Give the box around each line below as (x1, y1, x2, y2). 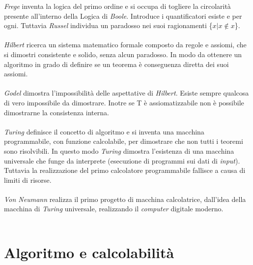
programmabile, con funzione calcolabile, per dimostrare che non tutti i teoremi (4, 136, 243, 146)
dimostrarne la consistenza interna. (4, 107, 109, 117)
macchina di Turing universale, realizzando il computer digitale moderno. (4, 203, 224, 214)
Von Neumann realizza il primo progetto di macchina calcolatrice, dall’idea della (4, 194, 246, 204)
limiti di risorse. (4, 174, 52, 185)
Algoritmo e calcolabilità (4, 242, 174, 262)
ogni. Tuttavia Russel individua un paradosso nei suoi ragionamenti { (4, 20, 213, 31)
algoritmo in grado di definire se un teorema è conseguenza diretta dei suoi (4, 59, 229, 69)
